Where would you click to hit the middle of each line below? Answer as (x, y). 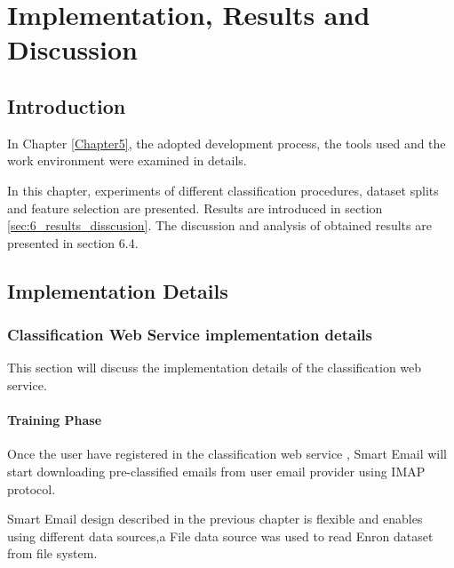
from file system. (52, 553)
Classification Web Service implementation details (190, 335)
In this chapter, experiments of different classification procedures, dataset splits (223, 190)
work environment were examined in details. (127, 160)
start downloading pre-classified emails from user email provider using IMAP (216, 471)
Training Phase (55, 420)
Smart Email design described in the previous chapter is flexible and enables (215, 519)
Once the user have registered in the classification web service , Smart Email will (227, 454)
